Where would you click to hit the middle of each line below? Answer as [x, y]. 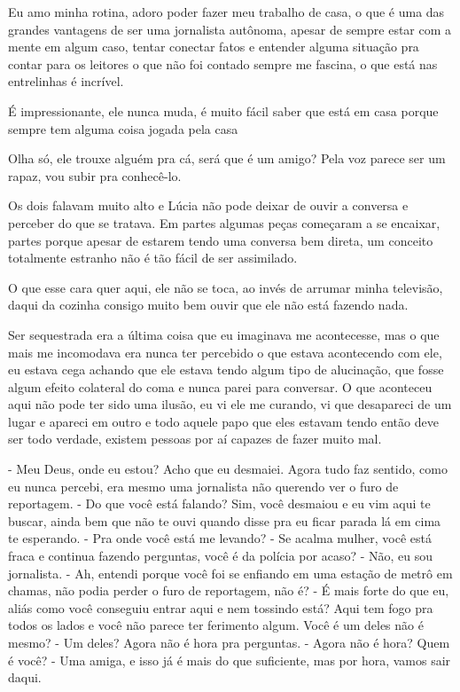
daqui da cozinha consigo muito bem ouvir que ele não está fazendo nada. [208, 305]
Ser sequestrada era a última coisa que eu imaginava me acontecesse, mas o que [224, 334]
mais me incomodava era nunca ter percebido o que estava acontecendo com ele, [225, 352]
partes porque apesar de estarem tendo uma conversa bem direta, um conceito [221, 240]
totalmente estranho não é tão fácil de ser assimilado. [153, 258]
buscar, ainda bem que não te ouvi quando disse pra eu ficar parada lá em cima [225, 520]
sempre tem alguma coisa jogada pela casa [123, 128]
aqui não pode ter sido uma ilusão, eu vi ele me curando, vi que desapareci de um [230, 404]
